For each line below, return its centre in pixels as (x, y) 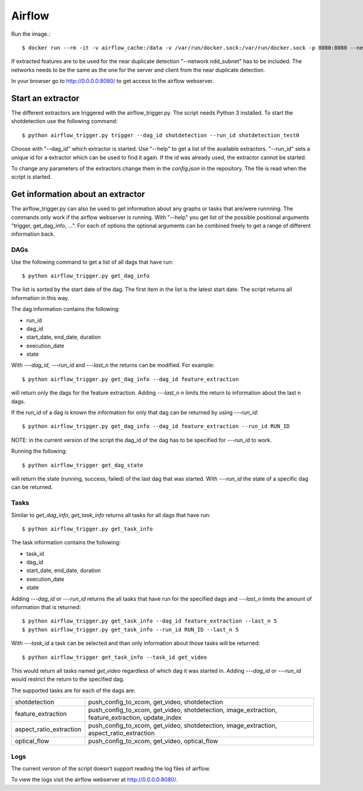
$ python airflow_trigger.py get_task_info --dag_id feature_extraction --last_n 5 (150, 621)
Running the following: (39, 451)
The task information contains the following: (66, 542)
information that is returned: (46, 607)
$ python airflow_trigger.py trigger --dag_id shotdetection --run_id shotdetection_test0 (161, 135)
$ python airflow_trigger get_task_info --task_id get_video (114, 657)
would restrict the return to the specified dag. (68, 679)
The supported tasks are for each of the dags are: (73, 690)
